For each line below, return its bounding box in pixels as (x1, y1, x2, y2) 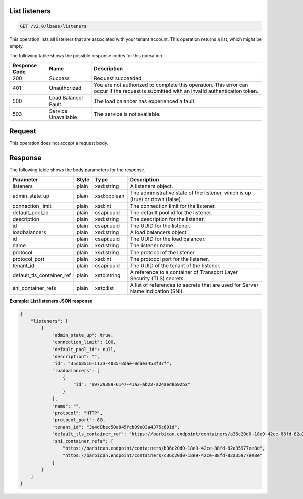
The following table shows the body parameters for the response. (9, 167, 146, 173)
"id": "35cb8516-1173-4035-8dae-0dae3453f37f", (52, 361, 172, 366)
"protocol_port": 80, (52, 417, 106, 423)
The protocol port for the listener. (130, 255, 209, 262)
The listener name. (130, 242, 175, 249)
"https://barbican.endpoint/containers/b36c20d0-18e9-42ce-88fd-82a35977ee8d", (62, 445, 265, 451)
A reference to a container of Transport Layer (130, 268, 238, 275)
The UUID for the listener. (130, 222, 191, 229)
